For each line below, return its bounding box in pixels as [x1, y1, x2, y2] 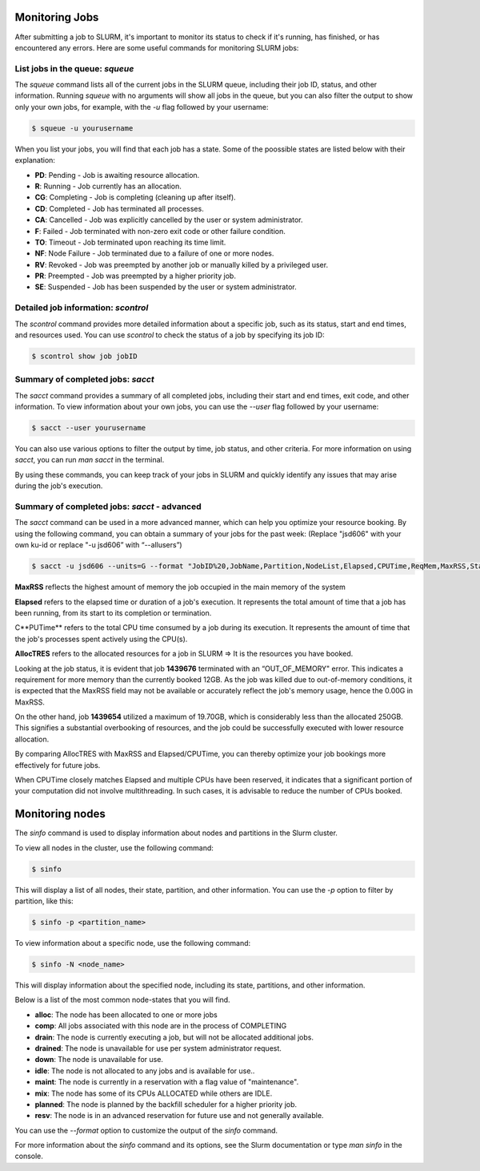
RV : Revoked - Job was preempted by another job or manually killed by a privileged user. [34, 260, 328, 269]
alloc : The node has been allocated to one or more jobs [34, 1010, 218, 1020]
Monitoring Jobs [14, 10, 99, 24]
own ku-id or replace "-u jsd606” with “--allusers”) [14, 540, 183, 550]
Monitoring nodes [14, 807, 106, 821]
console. [14, 1151, 44, 1161]
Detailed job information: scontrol [14, 302, 149, 313]
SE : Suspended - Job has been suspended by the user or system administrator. [34, 282, 297, 292]
